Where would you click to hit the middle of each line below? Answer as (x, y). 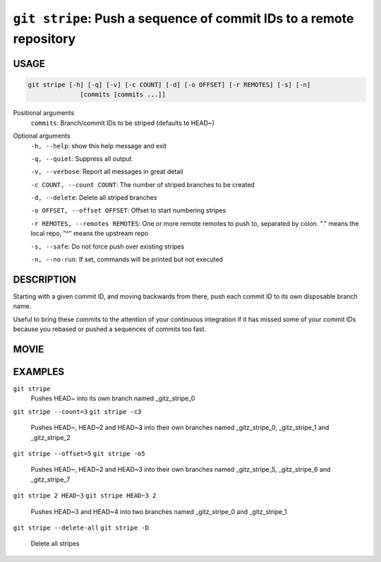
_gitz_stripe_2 (50, 437)
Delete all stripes (55, 544)
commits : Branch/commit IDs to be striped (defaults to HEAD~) (123, 123)
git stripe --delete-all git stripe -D (81, 527)
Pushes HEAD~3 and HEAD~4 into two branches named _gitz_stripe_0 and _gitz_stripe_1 (159, 511)
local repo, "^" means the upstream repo (90, 234)
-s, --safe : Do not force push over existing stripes (108, 246)
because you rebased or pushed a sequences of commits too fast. (110, 329)
